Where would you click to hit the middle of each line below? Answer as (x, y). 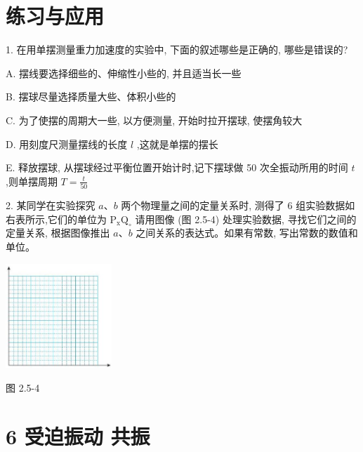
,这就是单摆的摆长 (177, 144)
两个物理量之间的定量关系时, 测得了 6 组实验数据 (233, 205)
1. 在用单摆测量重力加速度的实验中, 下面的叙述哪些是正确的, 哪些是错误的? (177, 49)
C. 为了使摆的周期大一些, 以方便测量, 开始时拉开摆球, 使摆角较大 (154, 120)
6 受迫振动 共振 (78, 436)
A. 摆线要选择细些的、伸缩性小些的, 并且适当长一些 (124, 73)
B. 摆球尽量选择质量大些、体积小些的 (91, 97)
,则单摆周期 (32, 181)
